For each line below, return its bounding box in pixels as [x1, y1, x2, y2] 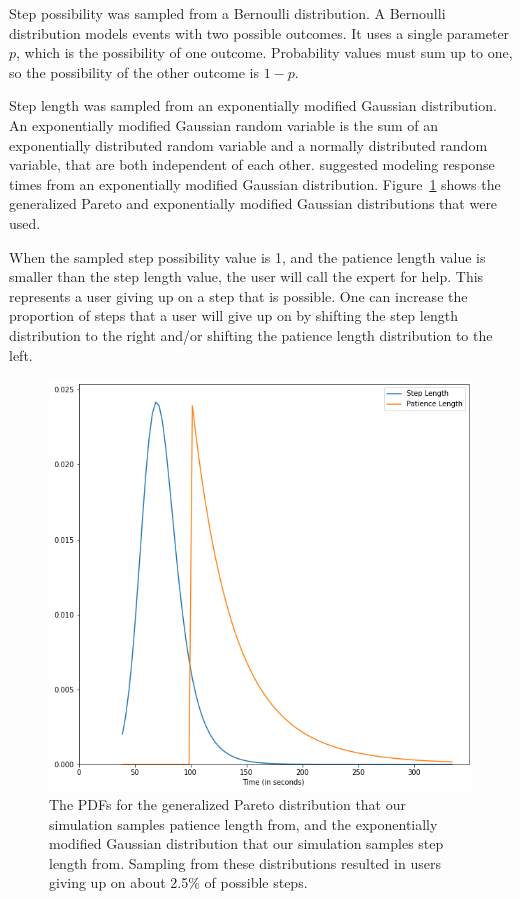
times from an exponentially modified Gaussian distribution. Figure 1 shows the [9, 173, 501, 194]
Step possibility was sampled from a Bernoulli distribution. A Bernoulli [9, 3, 446, 23]
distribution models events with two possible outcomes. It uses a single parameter [9, 22, 510, 43]
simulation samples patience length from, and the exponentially [49, 813, 438, 834]
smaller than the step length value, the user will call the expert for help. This [9, 266, 484, 287]
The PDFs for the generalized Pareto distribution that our [49, 794, 406, 815]
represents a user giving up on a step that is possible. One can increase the [9, 285, 468, 306]
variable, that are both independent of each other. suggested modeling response [9, 154, 495, 175]
